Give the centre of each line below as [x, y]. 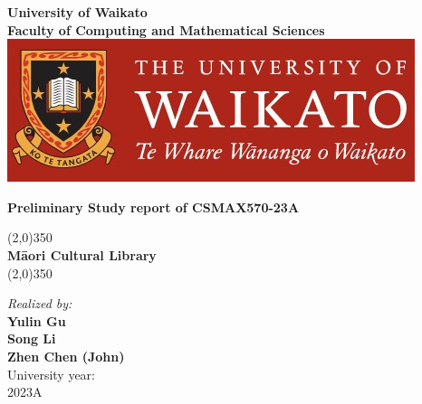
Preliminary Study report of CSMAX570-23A [153, 207]
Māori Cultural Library [82, 254]
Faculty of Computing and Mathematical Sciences [166, 29]
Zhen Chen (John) [66, 356]
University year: [51, 374]
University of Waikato [77, 12]
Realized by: [40, 303]
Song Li [32, 338]
